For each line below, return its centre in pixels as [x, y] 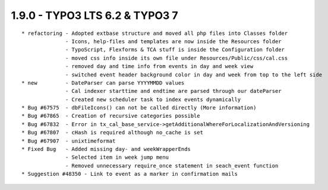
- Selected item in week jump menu [117, 157]
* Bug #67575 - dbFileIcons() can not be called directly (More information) [139, 108]
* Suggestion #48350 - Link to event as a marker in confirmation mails [130, 174]
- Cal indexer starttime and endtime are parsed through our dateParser [174, 91]
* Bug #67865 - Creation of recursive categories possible [111, 116]
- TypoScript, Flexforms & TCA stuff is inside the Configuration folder [175, 50]
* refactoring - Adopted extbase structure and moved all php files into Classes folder [155, 33]
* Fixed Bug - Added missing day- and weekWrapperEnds [106, 149]
